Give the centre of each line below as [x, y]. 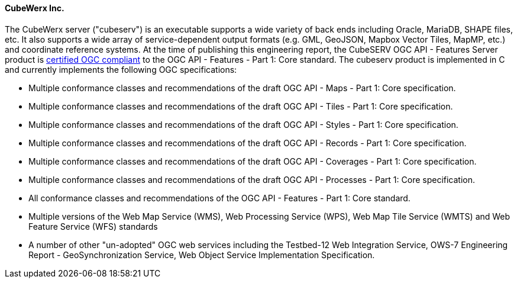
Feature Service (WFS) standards [93, 226]
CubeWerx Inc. [35, 8]
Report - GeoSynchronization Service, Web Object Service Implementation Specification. [202, 255]
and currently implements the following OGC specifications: [121, 69]
